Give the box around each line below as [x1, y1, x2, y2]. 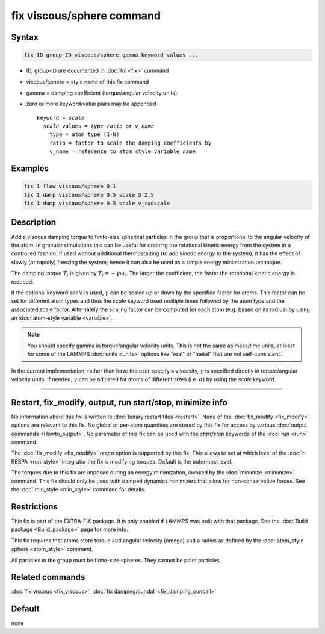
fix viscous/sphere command [11, 9, 161, 22]
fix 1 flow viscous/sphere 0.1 [23, 183, 117, 190]
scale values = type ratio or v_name [43, 123, 155, 129]
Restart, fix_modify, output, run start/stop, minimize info [11, 397, 228, 408]
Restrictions [11, 502, 58, 512]
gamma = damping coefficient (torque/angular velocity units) [26, 89, 178, 96]
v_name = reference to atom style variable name [49, 148, 196, 155]
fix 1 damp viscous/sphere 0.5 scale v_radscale [23, 200, 170, 207]
